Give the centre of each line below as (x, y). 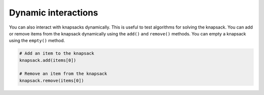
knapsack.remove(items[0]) (52, 80)
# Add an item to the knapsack (57, 54)
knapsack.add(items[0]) (48, 60)
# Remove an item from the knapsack (63, 74)
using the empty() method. (37, 41)
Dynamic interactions (54, 13)
